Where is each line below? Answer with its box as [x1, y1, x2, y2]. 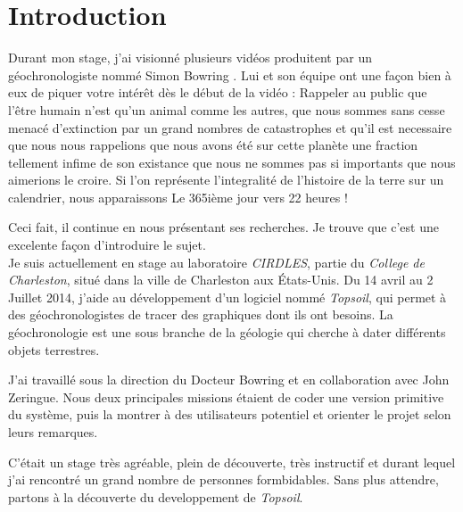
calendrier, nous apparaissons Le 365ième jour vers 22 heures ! [8, 187, 348, 206]
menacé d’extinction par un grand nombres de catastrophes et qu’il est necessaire [8, 118, 452, 136]
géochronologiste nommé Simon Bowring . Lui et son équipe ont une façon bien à [8, 65, 451, 84]
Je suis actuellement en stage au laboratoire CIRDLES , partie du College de [8, 252, 425, 271]
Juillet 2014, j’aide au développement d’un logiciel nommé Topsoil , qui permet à [8, 287, 447, 306]
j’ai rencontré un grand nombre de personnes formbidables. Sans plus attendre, [8, 470, 439, 489]
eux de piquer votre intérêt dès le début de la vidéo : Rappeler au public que [8, 83, 427, 102]
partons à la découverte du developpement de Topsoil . [8, 487, 303, 506]
